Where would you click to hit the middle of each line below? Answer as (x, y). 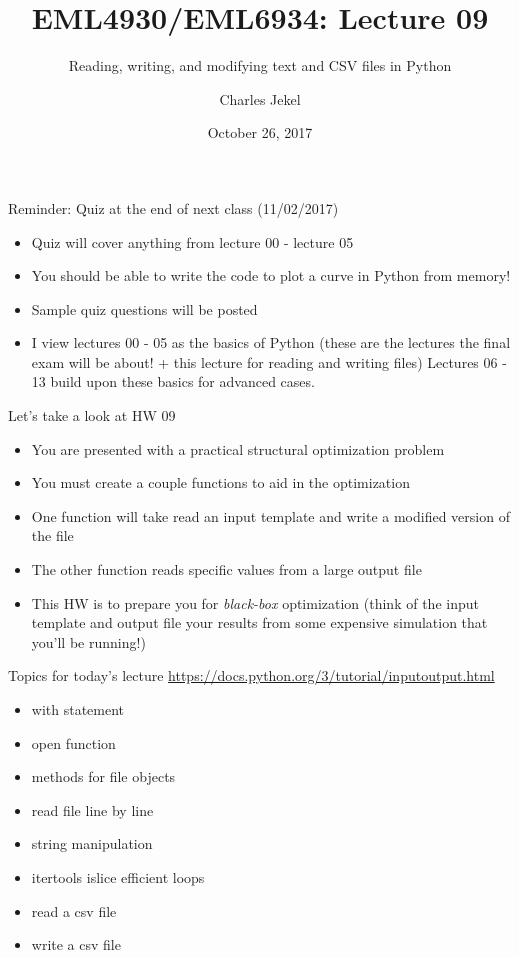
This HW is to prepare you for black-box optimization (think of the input (255, 602)
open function (73, 742)
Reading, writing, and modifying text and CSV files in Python (260, 65)
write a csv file (76, 944)
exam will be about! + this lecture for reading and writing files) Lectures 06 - (269, 361)
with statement (78, 709)
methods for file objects (103, 776)
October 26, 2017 (260, 132)
